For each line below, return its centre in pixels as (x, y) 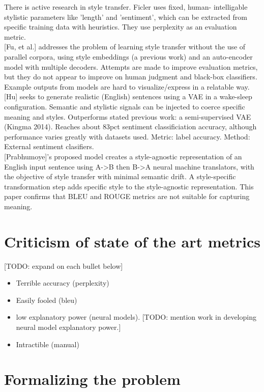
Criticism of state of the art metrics (132, 241)
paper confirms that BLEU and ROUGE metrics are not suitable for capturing (127, 196)
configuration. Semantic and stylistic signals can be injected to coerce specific (125, 106)
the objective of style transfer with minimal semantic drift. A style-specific (120, 176)
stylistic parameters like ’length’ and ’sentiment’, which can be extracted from (126, 17)
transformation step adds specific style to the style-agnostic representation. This (129, 186)
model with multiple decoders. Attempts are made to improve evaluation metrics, (131, 66)
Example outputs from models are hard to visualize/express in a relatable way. (127, 86)
